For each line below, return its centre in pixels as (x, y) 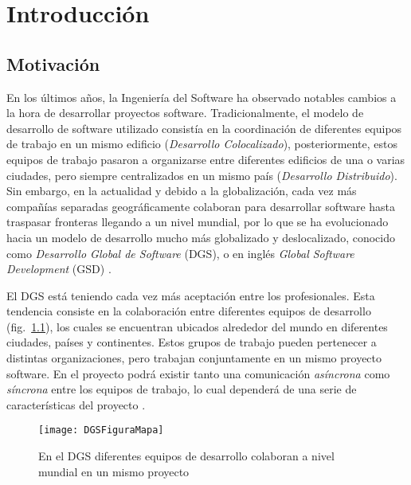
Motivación (53, 63)
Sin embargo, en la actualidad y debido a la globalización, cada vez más (182, 191)
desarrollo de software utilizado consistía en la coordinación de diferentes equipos (204, 128)
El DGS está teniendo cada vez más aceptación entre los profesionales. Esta (191, 295)
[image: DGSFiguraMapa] (101, 430)
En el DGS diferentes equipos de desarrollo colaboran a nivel (186, 456)
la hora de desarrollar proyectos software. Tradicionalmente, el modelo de (185, 113)
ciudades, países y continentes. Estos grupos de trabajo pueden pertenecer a (192, 342)
